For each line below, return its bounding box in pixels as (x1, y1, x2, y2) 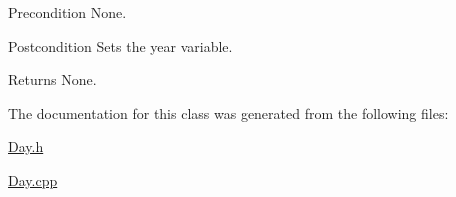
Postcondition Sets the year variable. (8, 35, 233, 56)
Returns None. (8, 69, 97, 90)
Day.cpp (8, 169, 58, 190)
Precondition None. (8, 2, 127, 22)
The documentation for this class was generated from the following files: (8, 102, 449, 123)
